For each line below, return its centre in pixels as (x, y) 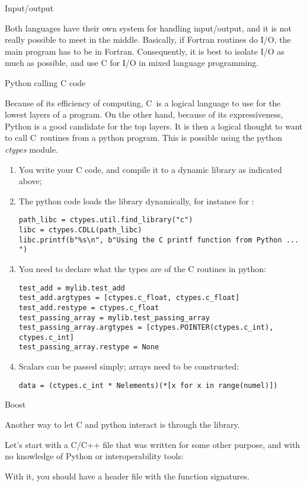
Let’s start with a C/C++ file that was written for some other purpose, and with (153, 444)
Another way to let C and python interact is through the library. (122, 424)
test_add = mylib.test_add (72, 288)
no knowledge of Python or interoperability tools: (94, 456)
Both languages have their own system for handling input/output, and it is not (148, 28)
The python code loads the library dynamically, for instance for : (136, 201)
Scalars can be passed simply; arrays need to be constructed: (129, 366)
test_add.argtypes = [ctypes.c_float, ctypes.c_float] (129, 298)
